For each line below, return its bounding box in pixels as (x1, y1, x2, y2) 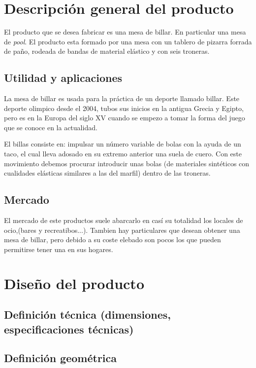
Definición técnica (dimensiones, (4, 307, 171, 322)
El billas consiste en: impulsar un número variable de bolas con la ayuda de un (4, 139, 241, 149)
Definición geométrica (4, 350, 117, 366)
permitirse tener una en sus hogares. (4, 244, 113, 254)
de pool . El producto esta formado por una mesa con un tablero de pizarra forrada (4, 36, 252, 46)
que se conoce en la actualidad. (4, 122, 97, 132)
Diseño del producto (4, 273, 144, 293)
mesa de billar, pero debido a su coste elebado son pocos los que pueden (4, 234, 221, 245)
